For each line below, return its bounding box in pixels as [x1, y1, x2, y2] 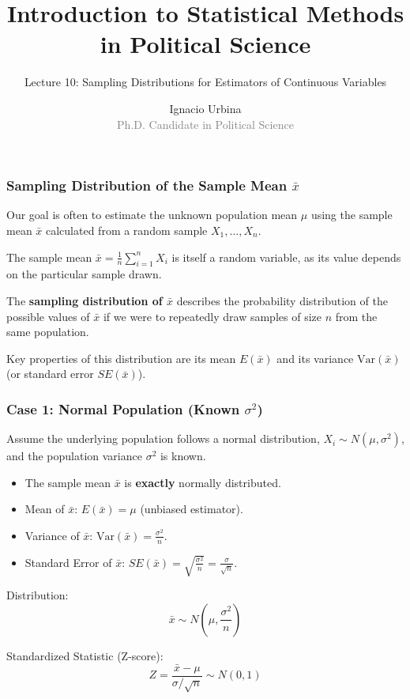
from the [335, 308, 378, 324]
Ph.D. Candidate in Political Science [117, 115, 294, 132]
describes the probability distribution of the [176, 292, 388, 308]
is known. [160, 448, 206, 464]
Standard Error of [24, 554, 112, 570]
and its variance [276, 349, 354, 366]
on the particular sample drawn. [6, 266, 162, 282]
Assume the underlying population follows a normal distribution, [6, 430, 320, 447]
